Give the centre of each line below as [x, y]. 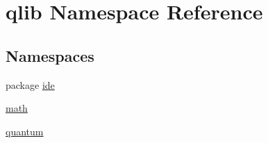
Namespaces [50, 55]
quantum [25, 131]
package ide [30, 84]
